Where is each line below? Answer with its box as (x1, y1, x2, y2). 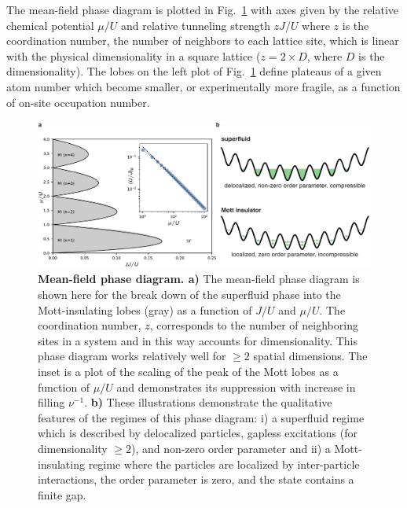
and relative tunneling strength (120, 17, 270, 33)
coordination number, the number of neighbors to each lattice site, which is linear (6, 32, 399, 49)
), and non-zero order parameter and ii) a (131, 440, 331, 457)
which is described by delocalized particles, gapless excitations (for (38, 425, 357, 441)
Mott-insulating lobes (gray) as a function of (38, 301, 252, 318)
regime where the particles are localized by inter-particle (88, 455, 360, 472)
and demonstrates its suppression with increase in (116, 378, 356, 395)
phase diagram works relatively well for (38, 348, 226, 364)
